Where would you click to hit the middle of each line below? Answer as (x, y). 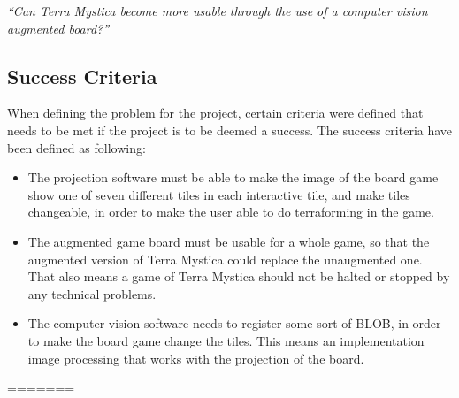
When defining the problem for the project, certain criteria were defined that (215, 113)
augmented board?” (58, 28)
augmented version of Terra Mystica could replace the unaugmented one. (225, 259)
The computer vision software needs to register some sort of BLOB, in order (234, 323)
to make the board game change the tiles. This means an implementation (226, 340)
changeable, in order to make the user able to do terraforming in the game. (231, 212)
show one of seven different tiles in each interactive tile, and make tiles (219, 194)
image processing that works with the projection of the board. (196, 358)
